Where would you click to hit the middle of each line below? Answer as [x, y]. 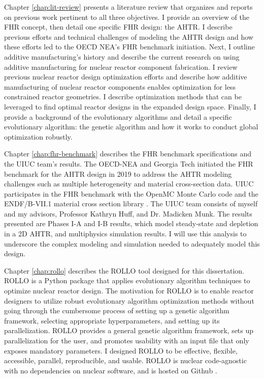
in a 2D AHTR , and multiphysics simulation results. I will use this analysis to [125, 234]
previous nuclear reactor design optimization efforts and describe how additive [126, 77]
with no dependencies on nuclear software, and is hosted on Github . [111, 370]
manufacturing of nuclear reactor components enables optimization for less [120, 86]
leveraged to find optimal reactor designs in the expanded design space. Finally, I [130, 106]
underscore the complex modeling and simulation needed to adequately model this [132, 243]
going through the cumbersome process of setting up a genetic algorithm [117, 310]
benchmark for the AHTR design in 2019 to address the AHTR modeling [118, 173]
